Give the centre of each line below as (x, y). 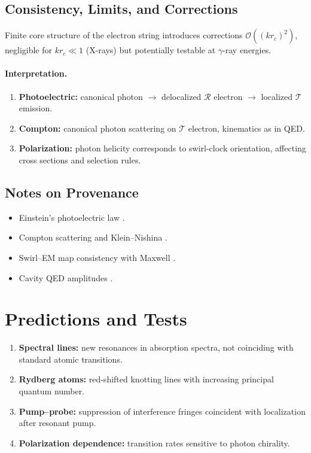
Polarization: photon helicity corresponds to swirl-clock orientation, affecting (162, 148)
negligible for (29, 50)
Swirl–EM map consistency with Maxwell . (97, 257)
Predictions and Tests (96, 319)
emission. (36, 108)
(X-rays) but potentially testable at (151, 50)
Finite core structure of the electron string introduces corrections (124, 35)
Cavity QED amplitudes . (66, 277)
